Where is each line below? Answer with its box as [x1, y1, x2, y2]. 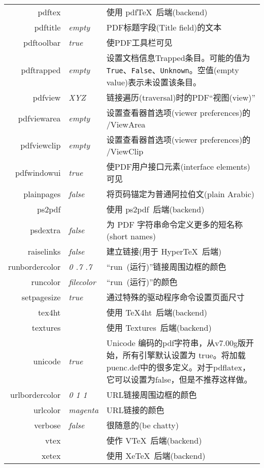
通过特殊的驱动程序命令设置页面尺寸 [106, 291, 245, 303]
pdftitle [34, 21, 61, 33]
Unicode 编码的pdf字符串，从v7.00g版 [106, 337, 246, 349]
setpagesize [21, 291, 61, 303]
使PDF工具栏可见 [106, 37, 173, 48]
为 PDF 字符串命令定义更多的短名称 [106, 219, 243, 230]
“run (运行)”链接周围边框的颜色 [106, 261, 226, 272]
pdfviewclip [20, 139, 61, 151]
